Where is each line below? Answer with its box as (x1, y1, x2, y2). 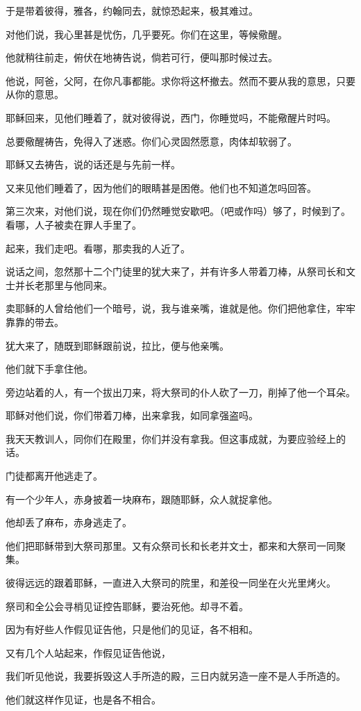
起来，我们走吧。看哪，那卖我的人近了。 (6, 240, 190, 255)
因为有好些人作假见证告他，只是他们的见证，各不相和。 (6, 622, 258, 637)
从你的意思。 (6, 87, 64, 101)
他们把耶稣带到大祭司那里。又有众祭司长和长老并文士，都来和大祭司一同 (6, 538, 336, 553)
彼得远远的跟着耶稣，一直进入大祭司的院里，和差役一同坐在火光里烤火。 (6, 575, 336, 590)
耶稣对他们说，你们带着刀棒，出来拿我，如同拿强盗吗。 (6, 408, 258, 423)
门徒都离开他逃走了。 (6, 468, 103, 483)
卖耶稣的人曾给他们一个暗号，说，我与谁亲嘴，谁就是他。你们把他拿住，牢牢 (6, 301, 355, 316)
